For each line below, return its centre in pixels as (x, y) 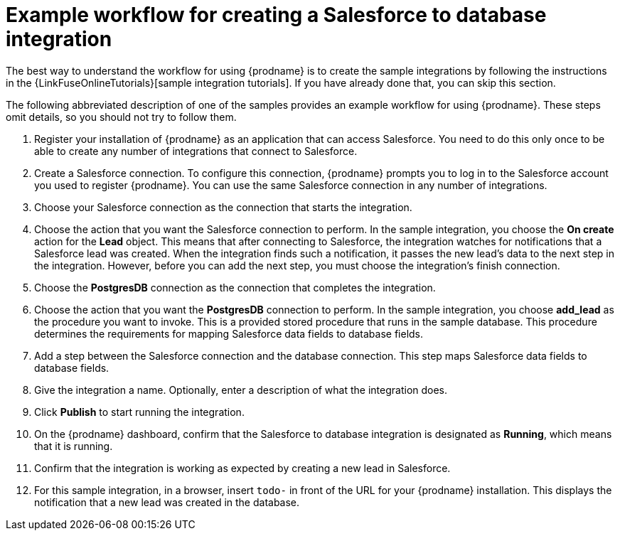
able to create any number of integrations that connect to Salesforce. (196, 151)
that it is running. (74, 446)
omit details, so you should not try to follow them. (121, 117)
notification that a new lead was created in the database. (167, 502)
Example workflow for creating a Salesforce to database (276, 15)
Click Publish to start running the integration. (139, 412)
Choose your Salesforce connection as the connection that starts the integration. (223, 207)
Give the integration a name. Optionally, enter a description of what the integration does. (241, 390)
